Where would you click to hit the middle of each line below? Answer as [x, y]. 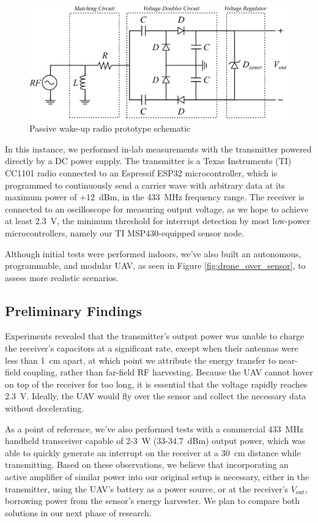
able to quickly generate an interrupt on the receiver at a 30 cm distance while [153, 452]
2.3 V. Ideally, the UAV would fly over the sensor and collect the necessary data [156, 396]
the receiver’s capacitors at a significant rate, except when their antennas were [152, 348]
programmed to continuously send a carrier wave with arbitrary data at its [145, 185]
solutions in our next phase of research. [78, 512]
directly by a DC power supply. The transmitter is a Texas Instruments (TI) [148, 161]
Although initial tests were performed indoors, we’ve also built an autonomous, [153, 253]
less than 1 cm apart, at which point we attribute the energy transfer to [140, 360]
